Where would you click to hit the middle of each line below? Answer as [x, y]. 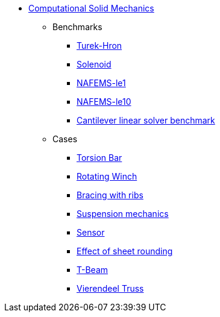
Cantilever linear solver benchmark [146, 120]
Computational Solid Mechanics [91, 8]
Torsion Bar [99, 158]
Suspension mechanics [123, 214]
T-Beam [93, 270]
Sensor [91, 232]
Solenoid [94, 64]
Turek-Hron [99, 46]
